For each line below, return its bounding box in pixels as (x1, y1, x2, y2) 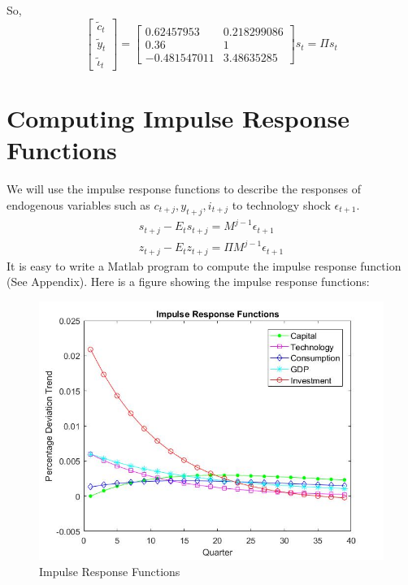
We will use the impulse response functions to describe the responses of (7, 180, 361, 197)
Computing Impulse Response (7, 102, 349, 135)
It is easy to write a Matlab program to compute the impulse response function (7, 257, 401, 274)
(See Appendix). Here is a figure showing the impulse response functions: (7, 273, 370, 290)
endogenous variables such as (7, 196, 150, 213)
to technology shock (232, 196, 331, 213)
